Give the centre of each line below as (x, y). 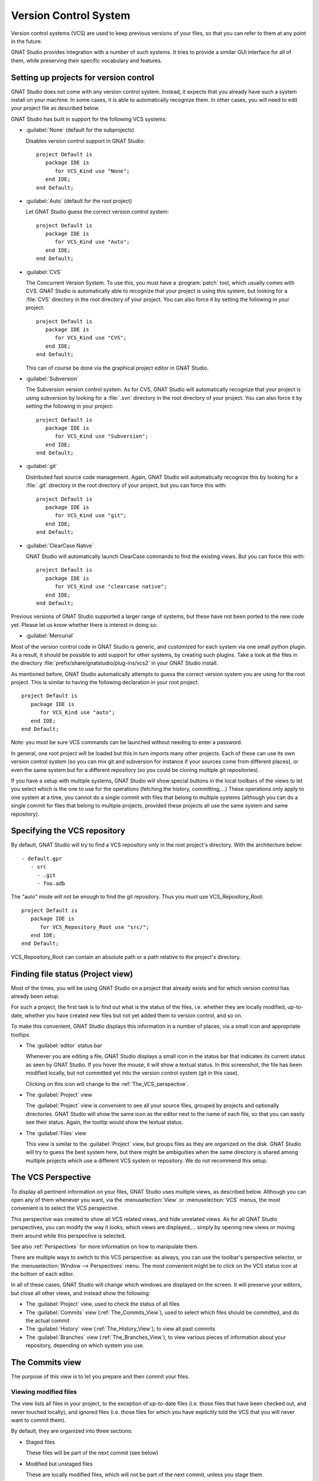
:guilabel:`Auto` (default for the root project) (79, 201)
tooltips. (21, 1034)
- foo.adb (51, 884)
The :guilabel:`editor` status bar (64, 1045)
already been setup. (35, 996)
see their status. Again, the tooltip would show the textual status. (104, 1122)
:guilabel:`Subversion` (52, 379)
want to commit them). (38, 1420)
